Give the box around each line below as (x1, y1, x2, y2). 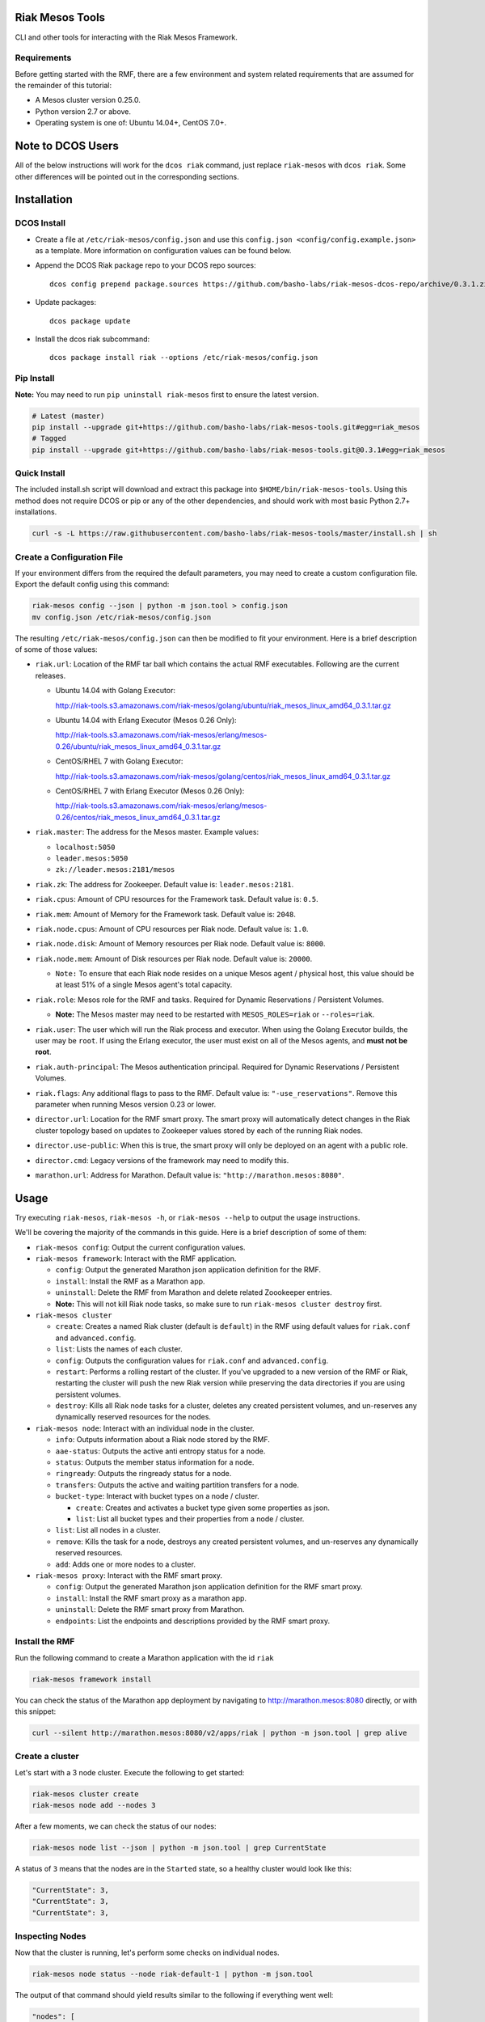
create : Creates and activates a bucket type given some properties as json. (75, 1503, 331, 1512)
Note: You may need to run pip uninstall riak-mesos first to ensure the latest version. (15, 389, 319, 400)
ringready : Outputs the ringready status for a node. (55, 1469, 232, 1478)
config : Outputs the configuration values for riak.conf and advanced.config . (55, 1356, 329, 1365)
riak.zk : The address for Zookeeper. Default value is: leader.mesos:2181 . (35, 879, 294, 889)
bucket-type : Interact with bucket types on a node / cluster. (55, 1491, 260, 1501)
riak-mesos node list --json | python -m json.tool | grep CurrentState (32, 1843, 327, 1852)
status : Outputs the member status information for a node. (55, 1457, 255, 1467)
